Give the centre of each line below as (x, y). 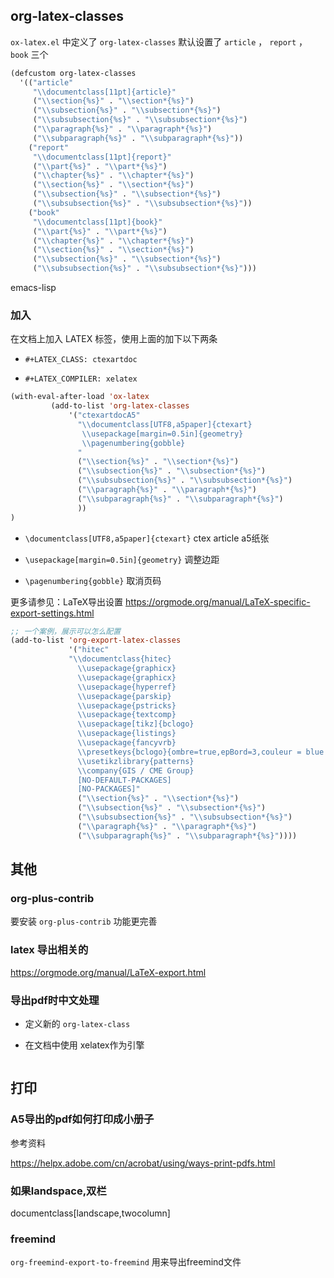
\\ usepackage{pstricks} (127, 705)
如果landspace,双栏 (58, 1191)
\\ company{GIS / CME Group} (136, 770)
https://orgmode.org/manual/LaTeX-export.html (108, 972)
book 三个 (29, 54)
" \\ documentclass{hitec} (120, 659)
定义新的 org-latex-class (77, 1024)
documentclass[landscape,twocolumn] (90, 1213)
